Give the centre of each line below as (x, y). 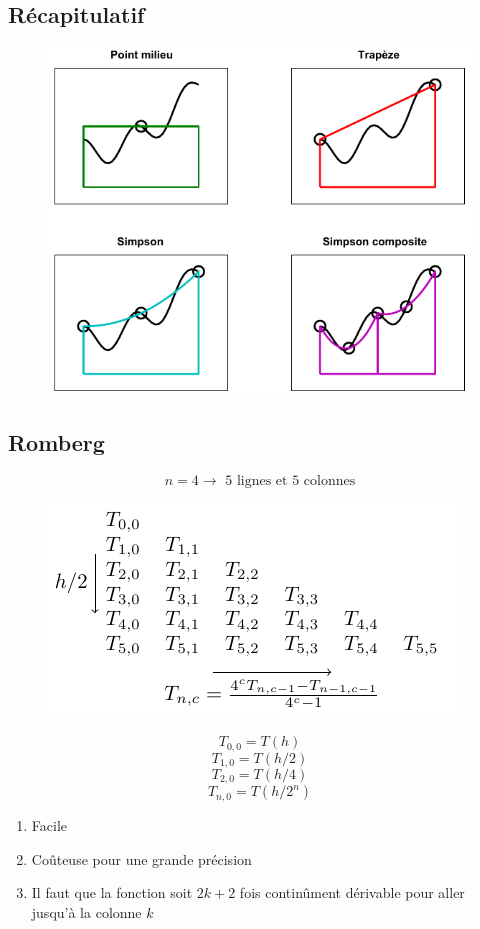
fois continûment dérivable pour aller (352, 892)
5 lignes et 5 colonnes (290, 480)
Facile (49, 824)
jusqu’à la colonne (86, 911)
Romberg (56, 441)
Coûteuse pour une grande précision (141, 858)
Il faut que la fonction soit (112, 892)
